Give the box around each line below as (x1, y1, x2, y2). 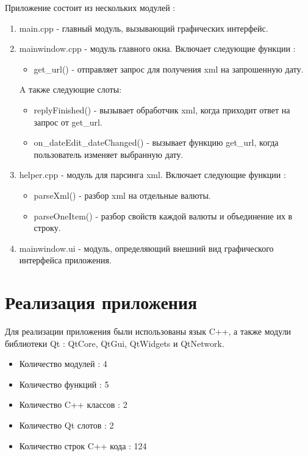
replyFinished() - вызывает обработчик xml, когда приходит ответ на (34, 103, 290, 116)
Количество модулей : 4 (19, 357, 107, 370)
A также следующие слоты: (19, 83, 122, 96)
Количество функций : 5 (19, 377, 109, 390)
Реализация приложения (5, 290, 198, 315)
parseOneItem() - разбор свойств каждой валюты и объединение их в (34, 209, 293, 222)
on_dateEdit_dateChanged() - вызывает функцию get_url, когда (34, 136, 279, 149)
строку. (34, 221, 61, 234)
